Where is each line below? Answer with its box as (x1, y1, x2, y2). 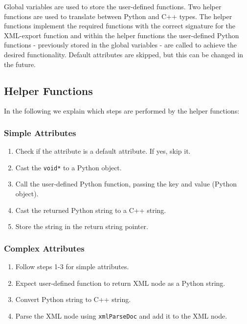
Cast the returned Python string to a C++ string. (15, 205, 166, 215)
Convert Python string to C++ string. (15, 294, 131, 304)
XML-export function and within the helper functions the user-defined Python (4, 30, 239, 40)
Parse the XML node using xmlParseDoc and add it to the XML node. (15, 310, 227, 321)
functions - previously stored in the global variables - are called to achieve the (4, 40, 237, 50)
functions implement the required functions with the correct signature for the (4, 21, 235, 31)
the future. (4, 59, 36, 69)
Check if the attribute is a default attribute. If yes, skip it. (15, 146, 191, 156)
